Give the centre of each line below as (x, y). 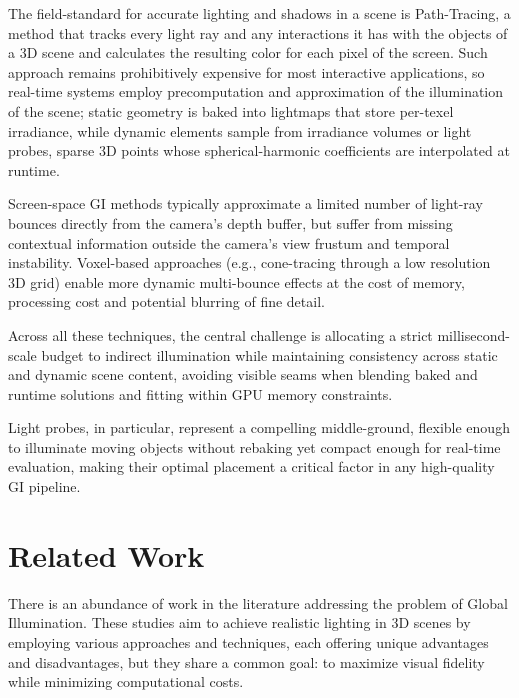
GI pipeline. (44, 486)
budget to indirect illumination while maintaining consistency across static (269, 354)
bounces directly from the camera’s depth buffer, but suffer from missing (230, 222)
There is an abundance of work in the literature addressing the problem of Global (258, 602)
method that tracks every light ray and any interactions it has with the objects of (258, 32)
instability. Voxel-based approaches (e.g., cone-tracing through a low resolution (249, 262)
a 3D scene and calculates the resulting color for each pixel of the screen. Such (248, 52)
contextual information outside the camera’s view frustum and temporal (229, 242)
